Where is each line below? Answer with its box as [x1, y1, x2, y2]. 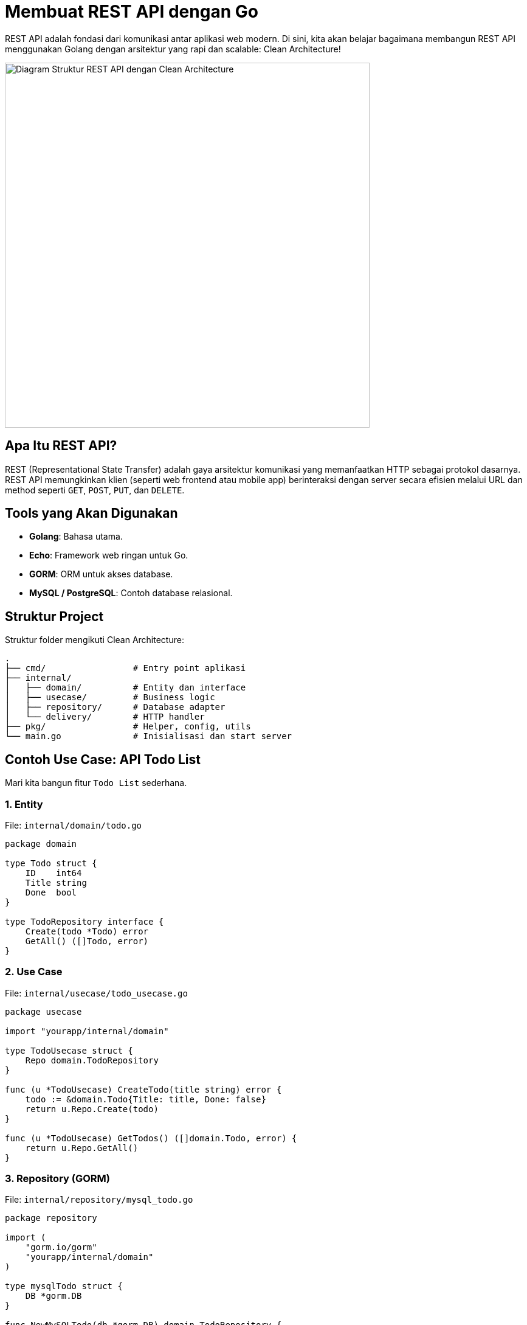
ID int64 [25, 868, 82, 878]
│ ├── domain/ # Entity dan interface [5, 683, 246, 693]
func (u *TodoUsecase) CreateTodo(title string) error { [5, 1084, 282, 1094]
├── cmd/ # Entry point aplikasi [5, 663, 246, 673]
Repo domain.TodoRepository [25, 1055, 159, 1065]
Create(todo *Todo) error [25, 926, 149, 936]
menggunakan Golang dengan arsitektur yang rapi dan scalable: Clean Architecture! [5, 43, 341, 54]
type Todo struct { [5, 858, 97, 868]
